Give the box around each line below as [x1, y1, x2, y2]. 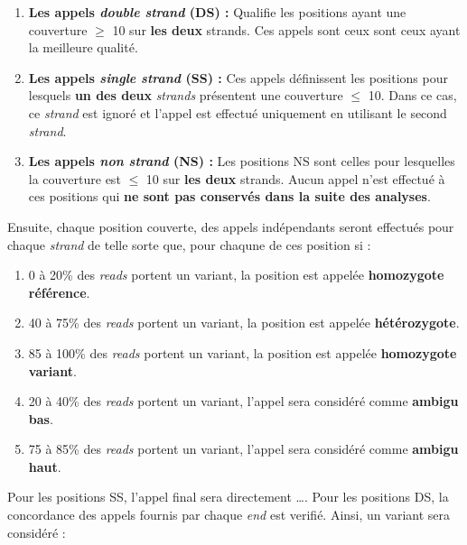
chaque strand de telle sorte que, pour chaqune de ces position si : [7, 235, 371, 254]
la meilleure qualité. [28, 38, 138, 57]
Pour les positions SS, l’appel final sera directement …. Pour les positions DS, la [7, 487, 449, 506]
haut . [28, 457, 61, 476]
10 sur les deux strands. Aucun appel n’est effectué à [145, 169, 445, 188]
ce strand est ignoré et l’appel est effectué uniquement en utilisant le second [28, 103, 447, 122]
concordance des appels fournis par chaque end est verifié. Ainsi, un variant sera [7, 505, 450, 524]
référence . [28, 282, 90, 301]
